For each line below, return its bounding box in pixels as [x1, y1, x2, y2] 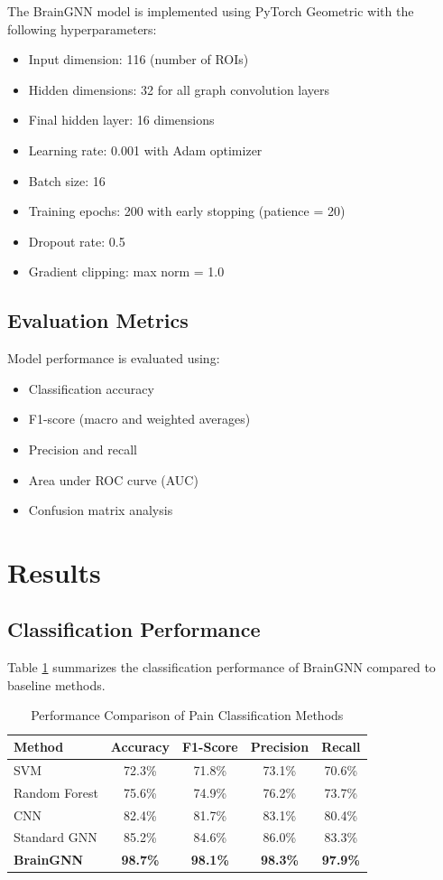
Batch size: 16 [28, 171, 106, 190]
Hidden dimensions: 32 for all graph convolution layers [28, 80, 330, 98]
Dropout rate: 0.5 [28, 231, 125, 250]
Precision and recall [28, 439, 137, 458]
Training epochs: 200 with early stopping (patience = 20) [28, 201, 346, 220]
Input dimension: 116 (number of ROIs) [28, 50, 249, 69]
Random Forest [14, 782, 98, 801]
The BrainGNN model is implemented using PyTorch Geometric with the [7, 2, 414, 20]
